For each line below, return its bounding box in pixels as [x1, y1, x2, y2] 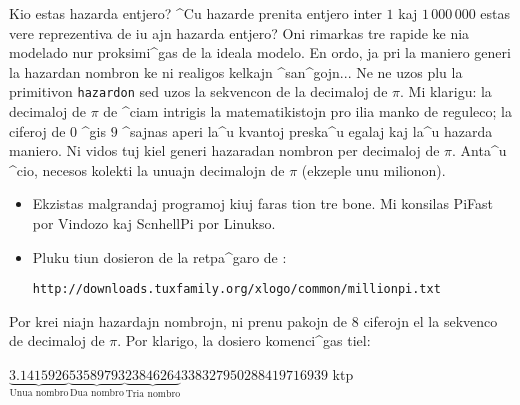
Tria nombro [125, 388, 181, 399]
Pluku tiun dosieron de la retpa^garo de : [32, 246, 287, 267]
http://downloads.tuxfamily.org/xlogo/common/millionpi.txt [32, 282, 441, 297]
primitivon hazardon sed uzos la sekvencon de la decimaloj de [9, 81, 388, 102]
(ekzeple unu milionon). [301, 159, 446, 180]
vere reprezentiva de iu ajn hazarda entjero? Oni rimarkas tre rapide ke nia [9, 22, 470, 43]
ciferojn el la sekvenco [363, 310, 498, 331]
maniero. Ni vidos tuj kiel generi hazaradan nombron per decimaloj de [9, 140, 440, 161]
